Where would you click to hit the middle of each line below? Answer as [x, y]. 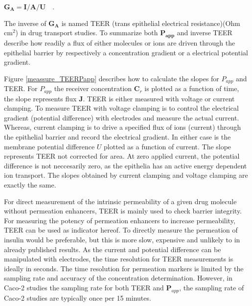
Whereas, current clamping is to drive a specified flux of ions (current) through [123, 127]
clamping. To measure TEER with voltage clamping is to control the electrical [121, 108]
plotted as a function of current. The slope [168, 146]
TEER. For [21, 88]
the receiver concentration [93, 88]
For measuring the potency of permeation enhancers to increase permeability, [120, 220]
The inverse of [25, 23]
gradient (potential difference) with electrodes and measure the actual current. [122, 117]
